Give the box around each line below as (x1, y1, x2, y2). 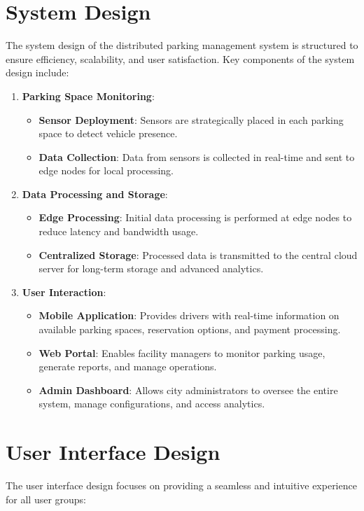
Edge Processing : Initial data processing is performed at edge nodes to (38, 210, 352, 225)
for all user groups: (6, 491, 87, 506)
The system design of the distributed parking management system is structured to (6, 38, 358, 52)
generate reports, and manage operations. (38, 359, 217, 374)
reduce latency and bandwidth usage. (38, 224, 199, 239)
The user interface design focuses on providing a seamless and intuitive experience (6, 478, 357, 493)
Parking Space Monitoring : (22, 88, 155, 103)
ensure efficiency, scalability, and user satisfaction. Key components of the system (6, 51, 355, 66)
